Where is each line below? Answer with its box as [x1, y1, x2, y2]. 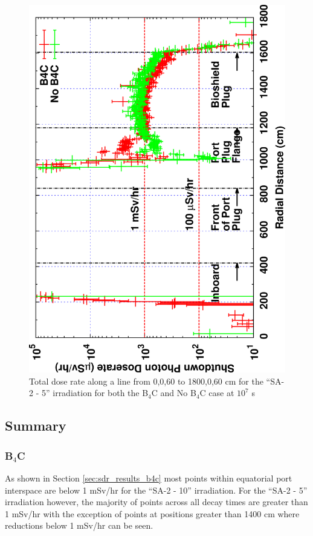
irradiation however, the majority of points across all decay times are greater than [5, 495, 308, 508]
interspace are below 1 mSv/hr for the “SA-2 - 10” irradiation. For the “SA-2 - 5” [5, 483, 308, 496]
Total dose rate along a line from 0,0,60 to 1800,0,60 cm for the [29, 374, 263, 387]
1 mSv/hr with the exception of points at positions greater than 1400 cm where [5, 507, 300, 520]
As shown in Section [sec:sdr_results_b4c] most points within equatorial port [5, 472, 292, 485]
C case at [199, 386, 234, 399]
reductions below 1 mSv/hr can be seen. [5, 519, 153, 532]
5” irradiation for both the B [41, 386, 149, 399]
